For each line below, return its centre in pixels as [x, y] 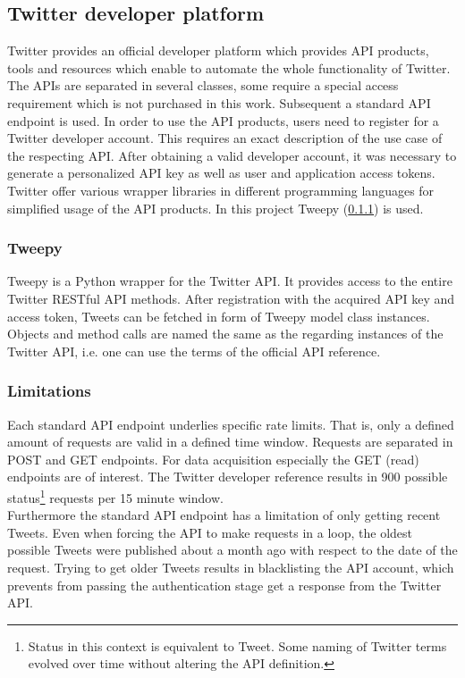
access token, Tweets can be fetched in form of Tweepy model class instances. [219, 316]
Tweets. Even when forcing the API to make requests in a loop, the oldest [210, 532]
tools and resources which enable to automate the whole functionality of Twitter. [229, 67]
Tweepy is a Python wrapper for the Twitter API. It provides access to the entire [230, 281]
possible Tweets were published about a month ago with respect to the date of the [232, 550]
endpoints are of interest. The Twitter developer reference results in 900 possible [228, 477]
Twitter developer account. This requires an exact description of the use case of [225, 138]
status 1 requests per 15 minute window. [115, 496]
